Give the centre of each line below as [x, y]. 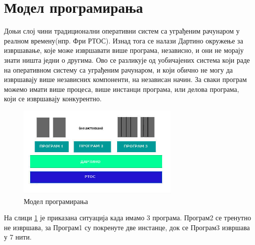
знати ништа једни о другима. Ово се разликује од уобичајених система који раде [127, 60]
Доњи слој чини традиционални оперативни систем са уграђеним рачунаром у [122, 31]
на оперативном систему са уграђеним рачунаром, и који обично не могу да [118, 69]
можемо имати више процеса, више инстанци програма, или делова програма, [122, 89]
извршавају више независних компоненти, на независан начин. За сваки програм [126, 79]
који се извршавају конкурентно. [53, 99]
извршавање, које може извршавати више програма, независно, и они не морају [124, 50]
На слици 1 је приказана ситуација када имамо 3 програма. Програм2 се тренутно [127, 218]
